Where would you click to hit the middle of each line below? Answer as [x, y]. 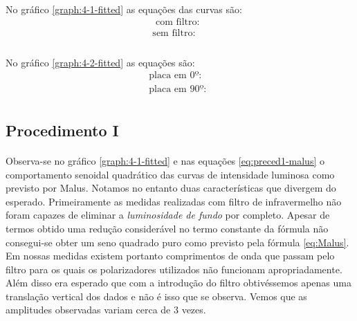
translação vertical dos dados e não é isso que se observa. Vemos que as [156, 296]
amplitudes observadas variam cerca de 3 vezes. [106, 310]
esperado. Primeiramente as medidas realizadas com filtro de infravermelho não [174, 201]
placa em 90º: [178, 89]
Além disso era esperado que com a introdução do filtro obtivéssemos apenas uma [178, 283]
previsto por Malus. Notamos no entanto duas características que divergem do [171, 188]
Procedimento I [62, 130]
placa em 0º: [175, 76]
